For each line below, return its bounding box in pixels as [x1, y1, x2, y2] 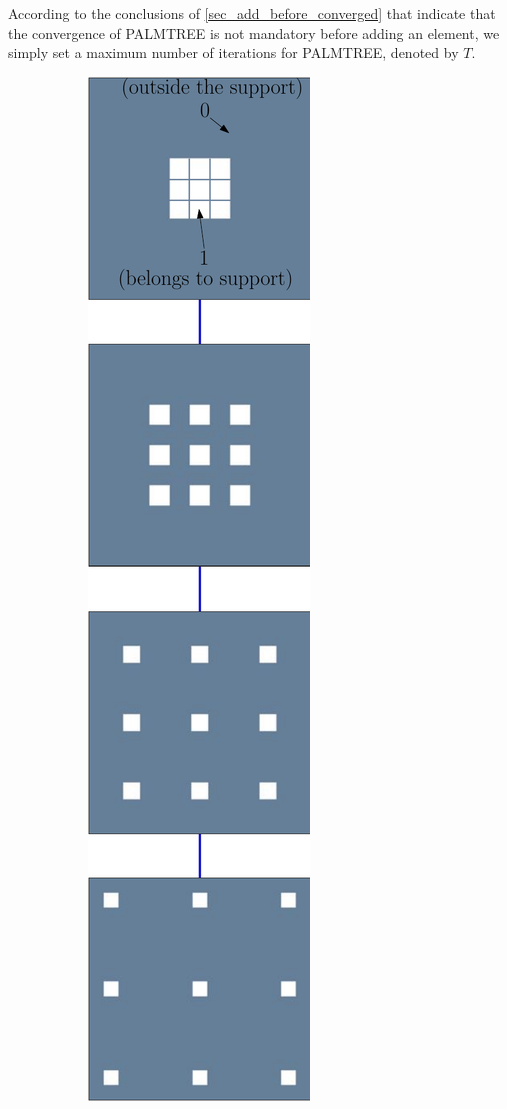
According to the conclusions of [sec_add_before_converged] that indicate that [8, 3, 496, 23]
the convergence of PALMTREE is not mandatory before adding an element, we [8, 22, 500, 43]
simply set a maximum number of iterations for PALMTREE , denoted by [8, 42, 459, 63]
